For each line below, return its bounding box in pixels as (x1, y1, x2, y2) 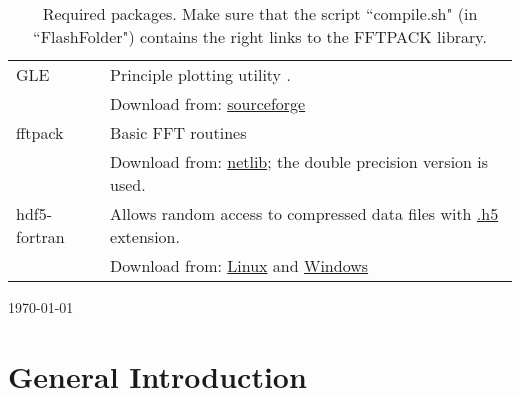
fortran (16, 225, 65, 248)
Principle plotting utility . (110, 63, 291, 86)
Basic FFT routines (110, 121, 247, 144)
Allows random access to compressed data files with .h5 (110, 202, 499, 225)
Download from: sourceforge (110, 92, 306, 115)
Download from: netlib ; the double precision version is (110, 150, 489, 173)
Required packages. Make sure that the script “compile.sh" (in (42, 2, 478, 25)
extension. (110, 225, 180, 248)
